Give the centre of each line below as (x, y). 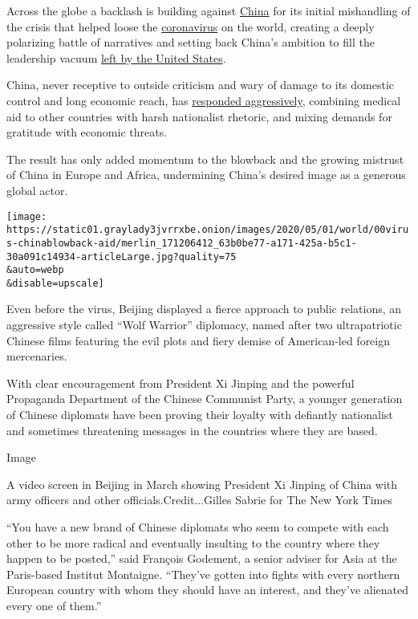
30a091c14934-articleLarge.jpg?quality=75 (122, 257)
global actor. (37, 190)
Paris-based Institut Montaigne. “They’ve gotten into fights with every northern (203, 574)
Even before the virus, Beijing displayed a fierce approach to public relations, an (204, 309)
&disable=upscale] (55, 283)
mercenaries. (37, 356)
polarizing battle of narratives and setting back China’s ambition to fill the (191, 42)
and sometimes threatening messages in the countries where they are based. (192, 430)
